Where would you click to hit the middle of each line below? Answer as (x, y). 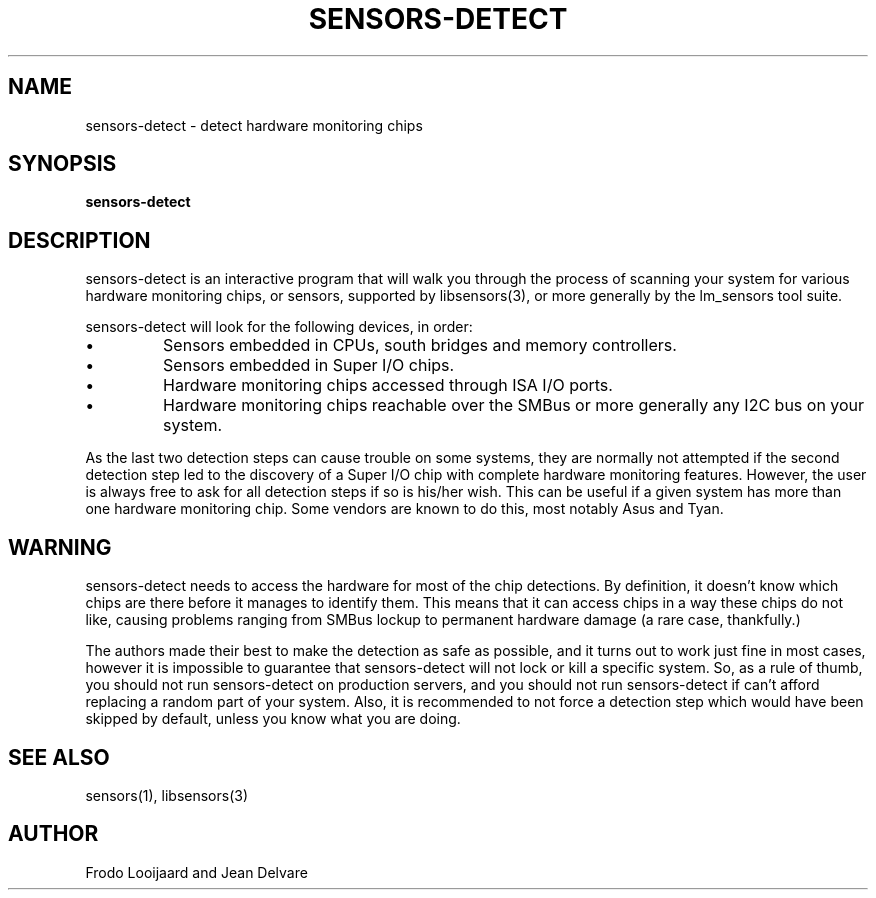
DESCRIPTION (79, 240)
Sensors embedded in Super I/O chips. (309, 365)
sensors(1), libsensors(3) (167, 795)
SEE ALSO (59, 757)
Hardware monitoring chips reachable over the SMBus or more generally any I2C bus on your (514, 405)
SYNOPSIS (62, 164)
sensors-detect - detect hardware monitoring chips (254, 125)
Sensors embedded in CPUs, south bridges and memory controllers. (420, 345)
